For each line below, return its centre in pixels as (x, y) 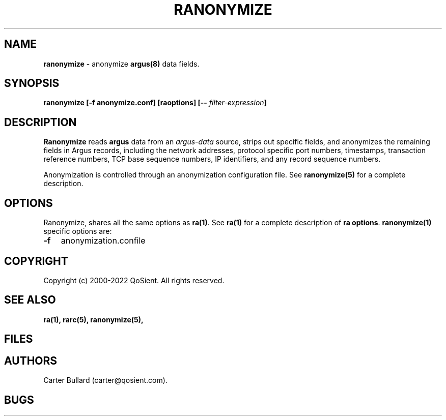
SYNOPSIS (32, 83)
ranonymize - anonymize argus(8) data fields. (121, 64)
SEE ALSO (30, 300)
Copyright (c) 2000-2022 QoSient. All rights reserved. (134, 280)
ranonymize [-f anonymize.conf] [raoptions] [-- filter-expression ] (155, 103)
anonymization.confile (103, 241)
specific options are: (78, 231)
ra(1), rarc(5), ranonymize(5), (93, 319)
